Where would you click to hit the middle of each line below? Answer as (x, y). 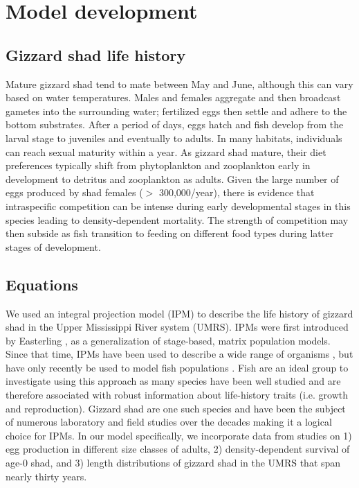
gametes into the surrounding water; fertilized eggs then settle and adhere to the (176, 111)
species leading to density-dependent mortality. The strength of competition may (177, 219)
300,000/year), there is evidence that (237, 192)
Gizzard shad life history (96, 54)
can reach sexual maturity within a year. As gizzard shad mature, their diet (166, 151)
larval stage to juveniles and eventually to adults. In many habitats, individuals (174, 138)
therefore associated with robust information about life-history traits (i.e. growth (177, 395)
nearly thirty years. (46, 476)
